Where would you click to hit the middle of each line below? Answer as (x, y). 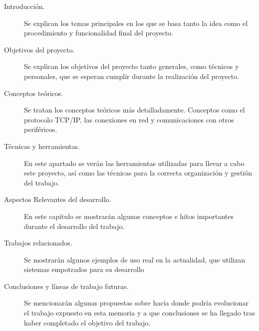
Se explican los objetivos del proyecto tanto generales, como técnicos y (131, 66)
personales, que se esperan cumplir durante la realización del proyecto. (132, 76)
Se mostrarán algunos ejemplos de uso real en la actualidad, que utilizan (134, 259)
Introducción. (24, 6)
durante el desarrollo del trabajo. (74, 226)
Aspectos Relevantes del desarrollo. (58, 199)
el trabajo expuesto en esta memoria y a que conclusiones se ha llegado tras (139, 313)
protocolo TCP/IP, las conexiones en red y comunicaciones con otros (129, 119)
